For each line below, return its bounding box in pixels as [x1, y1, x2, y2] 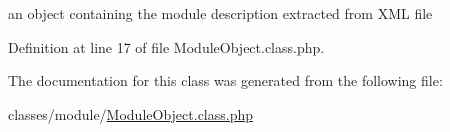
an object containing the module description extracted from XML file [8, 3, 433, 23]
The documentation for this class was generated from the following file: [8, 70, 443, 91]
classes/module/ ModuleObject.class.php [8, 103, 254, 124]
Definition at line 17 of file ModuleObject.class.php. [8, 36, 325, 57]
